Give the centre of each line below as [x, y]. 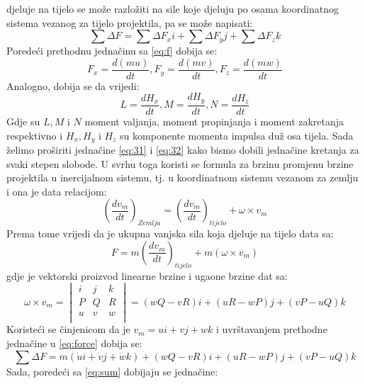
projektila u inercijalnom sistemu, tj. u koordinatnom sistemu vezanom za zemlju [182, 177]
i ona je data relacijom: [57, 191]
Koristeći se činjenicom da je [68, 329]
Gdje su [23, 121]
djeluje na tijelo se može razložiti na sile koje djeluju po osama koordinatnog [173, 9]
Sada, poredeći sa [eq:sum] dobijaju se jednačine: [112, 371]
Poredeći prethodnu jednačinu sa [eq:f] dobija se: [112, 51]
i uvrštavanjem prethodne [271, 329]
